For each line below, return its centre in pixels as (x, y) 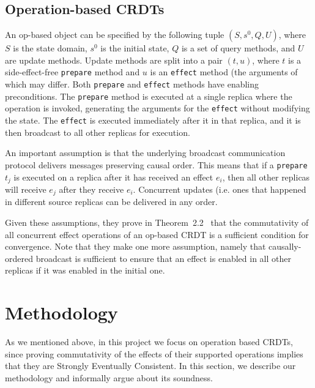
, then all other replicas (266, 177)
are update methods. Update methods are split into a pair (114, 60)
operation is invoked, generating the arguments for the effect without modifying (157, 108)
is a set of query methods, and (238, 48)
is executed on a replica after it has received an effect (113, 177)
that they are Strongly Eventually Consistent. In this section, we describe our (150, 366)
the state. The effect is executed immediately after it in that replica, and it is (153, 120)
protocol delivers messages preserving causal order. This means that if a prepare (156, 164)
